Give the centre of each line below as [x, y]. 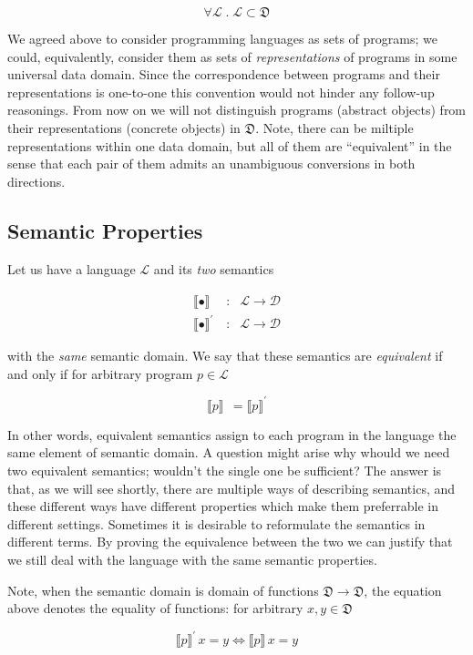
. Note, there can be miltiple [334, 127]
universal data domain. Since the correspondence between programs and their [224, 74]
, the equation [403, 590]
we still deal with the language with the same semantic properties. [192, 560]
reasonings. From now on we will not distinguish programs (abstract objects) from [237, 110]
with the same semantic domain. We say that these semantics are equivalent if [225, 356]
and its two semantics [214, 268]
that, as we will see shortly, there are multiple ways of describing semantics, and [231, 488]
